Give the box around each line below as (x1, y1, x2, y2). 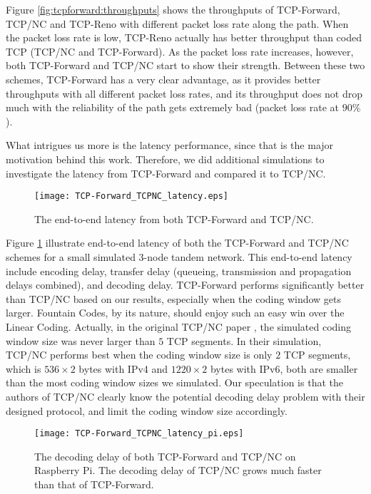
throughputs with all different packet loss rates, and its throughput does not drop (6, 86, 363, 101)
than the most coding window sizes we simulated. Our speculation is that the (6, 375, 343, 390)
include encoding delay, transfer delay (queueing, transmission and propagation (6, 263, 352, 278)
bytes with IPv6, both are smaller (210, 361, 358, 376)
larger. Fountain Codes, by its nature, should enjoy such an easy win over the (6, 305, 345, 320)
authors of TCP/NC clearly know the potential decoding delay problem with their (6, 388, 365, 403)
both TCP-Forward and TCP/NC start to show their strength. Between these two (6, 58, 365, 73)
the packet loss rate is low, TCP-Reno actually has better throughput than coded (6, 30, 362, 45)
